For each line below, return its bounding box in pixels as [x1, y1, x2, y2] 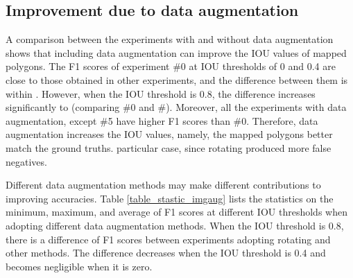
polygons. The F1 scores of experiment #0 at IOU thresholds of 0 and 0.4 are [6, 59, 336, 73]
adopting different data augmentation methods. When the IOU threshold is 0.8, [6, 218, 344, 232]
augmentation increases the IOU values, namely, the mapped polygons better [6, 127, 333, 141]
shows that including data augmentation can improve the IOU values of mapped [6, 45, 347, 60]
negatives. [6, 154, 47, 168]
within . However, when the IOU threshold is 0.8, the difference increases [6, 86, 316, 101]
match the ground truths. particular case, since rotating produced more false [6, 140, 332, 155]
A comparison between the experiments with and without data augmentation [6, 32, 334, 46]
